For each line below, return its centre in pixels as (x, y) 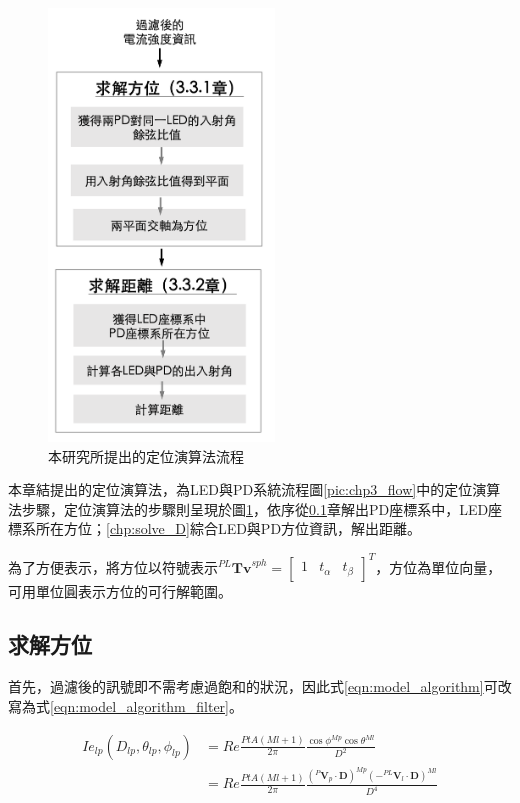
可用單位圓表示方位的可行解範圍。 (120, 590)
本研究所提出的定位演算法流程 (146, 455)
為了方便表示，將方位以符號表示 (113, 566)
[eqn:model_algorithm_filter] (140, 705)
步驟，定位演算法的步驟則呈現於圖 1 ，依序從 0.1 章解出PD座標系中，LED (255, 508)
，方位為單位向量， (438, 566)
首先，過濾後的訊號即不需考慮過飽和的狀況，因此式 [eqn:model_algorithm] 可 (253, 686)
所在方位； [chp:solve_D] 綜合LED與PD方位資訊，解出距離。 (228, 528)
